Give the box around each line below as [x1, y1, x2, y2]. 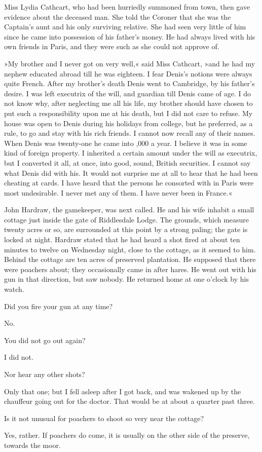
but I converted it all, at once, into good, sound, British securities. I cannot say [4, 157, 251, 168]
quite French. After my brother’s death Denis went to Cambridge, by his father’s [4, 78, 255, 89]
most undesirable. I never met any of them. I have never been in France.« [4, 187, 233, 198]
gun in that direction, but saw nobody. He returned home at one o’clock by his [4, 274, 249, 284]
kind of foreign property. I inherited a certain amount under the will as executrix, [4, 147, 257, 158]
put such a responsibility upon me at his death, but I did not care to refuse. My [4, 107, 253, 118]
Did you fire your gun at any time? [4, 300, 113, 311]
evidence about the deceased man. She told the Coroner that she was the [4, 11, 231, 22]
